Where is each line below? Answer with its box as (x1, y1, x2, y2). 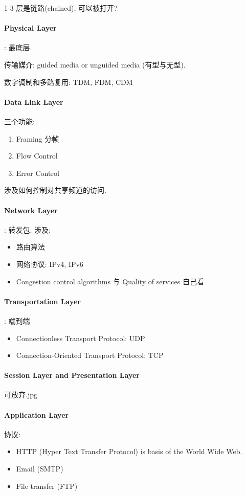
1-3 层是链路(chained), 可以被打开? (4, 3, 118, 13)
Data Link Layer (4, 96, 63, 107)
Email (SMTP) (16, 463, 63, 474)
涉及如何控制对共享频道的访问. (4, 185, 106, 195)
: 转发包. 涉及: (4, 224, 51, 235)
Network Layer (4, 205, 58, 215)
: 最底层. (4, 42, 32, 53)
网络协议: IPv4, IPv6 (16, 258, 83, 269)
